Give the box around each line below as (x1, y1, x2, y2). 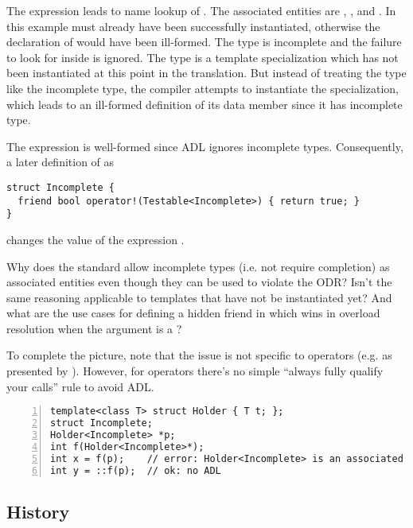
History (6, 499, 70, 523)
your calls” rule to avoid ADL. (6, 378, 154, 394)
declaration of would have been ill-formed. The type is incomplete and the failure (6, 33, 402, 50)
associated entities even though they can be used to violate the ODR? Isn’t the (6, 274, 392, 290)
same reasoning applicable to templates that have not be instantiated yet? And (6, 289, 392, 305)
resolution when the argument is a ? (6, 320, 182, 336)
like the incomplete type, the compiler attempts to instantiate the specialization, (6, 80, 399, 96)
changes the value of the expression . (6, 231, 185, 247)
